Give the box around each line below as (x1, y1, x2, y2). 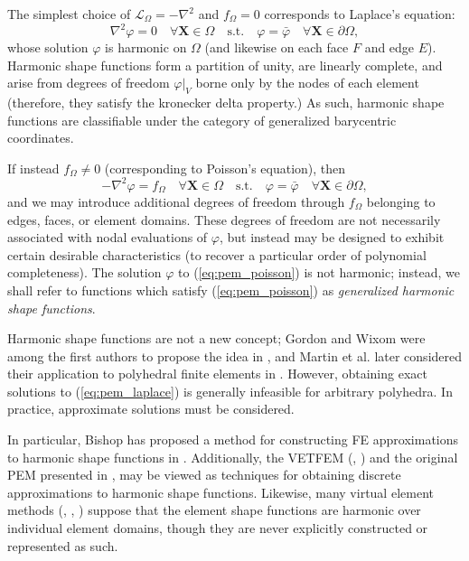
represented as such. (7, 536, 118, 555)
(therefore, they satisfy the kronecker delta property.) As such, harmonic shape (7, 93, 445, 112)
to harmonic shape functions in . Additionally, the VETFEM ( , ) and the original (7, 447, 458, 466)
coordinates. (7, 128, 74, 147)
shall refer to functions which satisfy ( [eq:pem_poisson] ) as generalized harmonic (7, 280, 455, 299)
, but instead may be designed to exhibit (219, 228, 445, 247)
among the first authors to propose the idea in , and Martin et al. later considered (7, 346, 463, 365)
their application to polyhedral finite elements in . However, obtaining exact (7, 364, 427, 383)
